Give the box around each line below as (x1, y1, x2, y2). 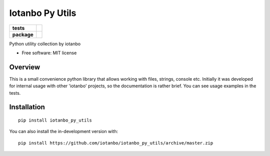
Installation (9, 103, 45, 112)
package (12, 31, 33, 38)
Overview (9, 63, 40, 71)
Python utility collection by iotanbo (9, 40, 81, 47)
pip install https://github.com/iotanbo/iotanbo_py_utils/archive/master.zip (18, 140, 213, 146)
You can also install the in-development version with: (9, 129, 118, 135)
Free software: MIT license (21, 50, 77, 56)
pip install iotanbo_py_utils (18, 118, 92, 123)
